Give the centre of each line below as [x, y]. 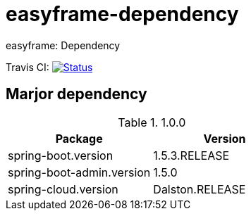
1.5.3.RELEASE [191, 155]
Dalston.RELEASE [200, 189]
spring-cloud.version [63, 189]
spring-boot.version [61, 155]
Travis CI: [27, 67]
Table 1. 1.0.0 [152, 122]
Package [79, 138]
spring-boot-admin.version [79, 172]
